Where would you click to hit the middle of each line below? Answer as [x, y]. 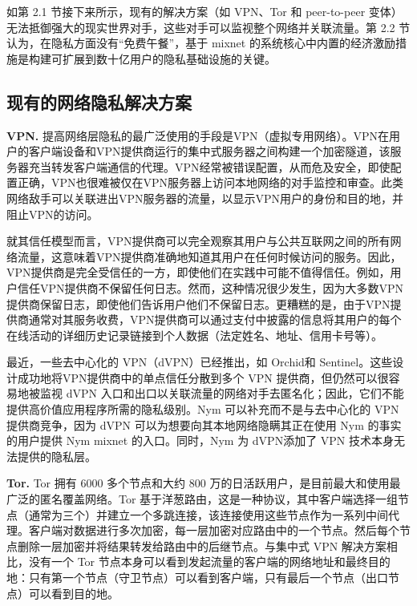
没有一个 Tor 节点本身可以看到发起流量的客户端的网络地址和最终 [198, 562]
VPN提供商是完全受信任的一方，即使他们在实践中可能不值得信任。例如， [198, 272]
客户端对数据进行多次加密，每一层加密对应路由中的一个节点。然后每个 [214, 530]
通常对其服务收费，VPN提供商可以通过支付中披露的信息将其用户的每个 [215, 319]
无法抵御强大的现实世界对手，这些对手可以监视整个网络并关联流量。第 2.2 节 [208, 27]
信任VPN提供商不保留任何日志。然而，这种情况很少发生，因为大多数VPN [211, 287]
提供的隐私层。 [57, 456]
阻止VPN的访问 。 [53, 214]
